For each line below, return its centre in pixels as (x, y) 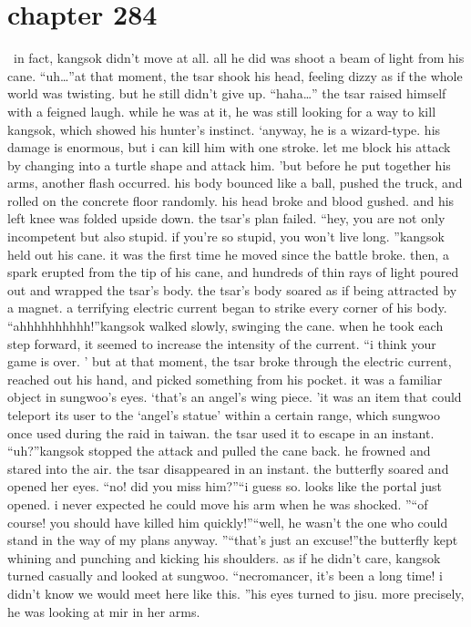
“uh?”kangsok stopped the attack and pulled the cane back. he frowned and (219, 451)
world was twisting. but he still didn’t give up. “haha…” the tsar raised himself (227, 93)
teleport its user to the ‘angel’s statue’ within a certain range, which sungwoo (224, 415)
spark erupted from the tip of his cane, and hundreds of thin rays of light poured (233, 272)
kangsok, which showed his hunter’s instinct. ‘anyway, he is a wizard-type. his (224, 129)
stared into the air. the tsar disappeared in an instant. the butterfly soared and (228, 468)
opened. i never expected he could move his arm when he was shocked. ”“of (218, 504)
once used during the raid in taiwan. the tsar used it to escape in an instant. (221, 432)
